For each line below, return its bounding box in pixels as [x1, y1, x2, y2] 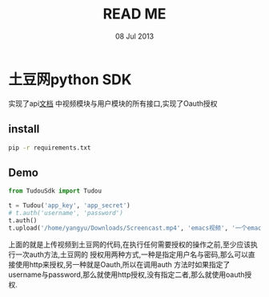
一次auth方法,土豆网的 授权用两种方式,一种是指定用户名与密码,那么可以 [14, 250, 249, 259]
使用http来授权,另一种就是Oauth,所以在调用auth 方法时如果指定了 [14, 259, 231, 269]
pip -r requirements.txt [8, 144, 91, 152]
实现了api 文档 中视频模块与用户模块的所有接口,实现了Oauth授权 [8, 98, 218, 108]
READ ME [102, 5, 167, 23]
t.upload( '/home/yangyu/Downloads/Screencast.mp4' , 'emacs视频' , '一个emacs [8, 224, 266, 232]
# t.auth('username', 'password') [8, 209, 124, 217]
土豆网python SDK [8, 70, 132, 88]
